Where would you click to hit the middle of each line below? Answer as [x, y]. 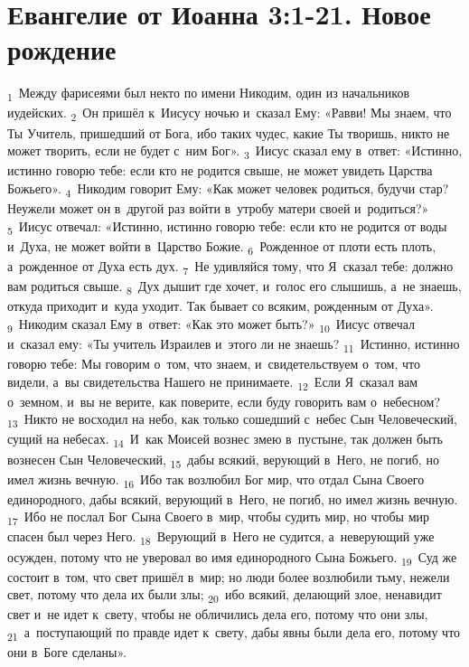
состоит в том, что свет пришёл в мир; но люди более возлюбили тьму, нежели [229, 576]
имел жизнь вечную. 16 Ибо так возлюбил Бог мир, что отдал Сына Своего [216, 480]
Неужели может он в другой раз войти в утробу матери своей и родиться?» [218, 208]
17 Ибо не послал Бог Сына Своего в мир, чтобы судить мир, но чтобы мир [218, 518]
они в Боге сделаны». [67, 652]
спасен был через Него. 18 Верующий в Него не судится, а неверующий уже [221, 538]
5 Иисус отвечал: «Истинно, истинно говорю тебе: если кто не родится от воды [227, 227]
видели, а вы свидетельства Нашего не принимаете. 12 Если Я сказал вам [213, 382]
